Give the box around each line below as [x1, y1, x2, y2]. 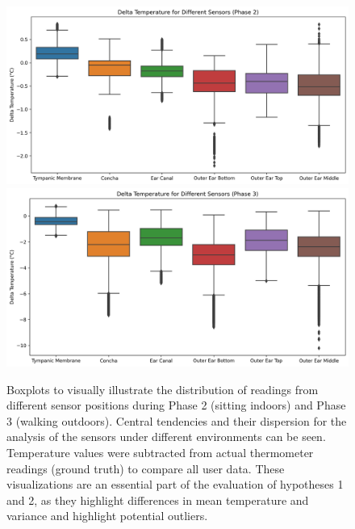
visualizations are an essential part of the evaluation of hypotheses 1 [6, 476, 344, 493]
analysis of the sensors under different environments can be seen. [6, 428, 326, 445]
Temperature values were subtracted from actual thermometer [6, 443, 314, 460]
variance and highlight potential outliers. [6, 507, 208, 524]
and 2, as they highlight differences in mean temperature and [6, 491, 309, 508]
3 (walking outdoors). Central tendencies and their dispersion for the [6, 412, 347, 429]
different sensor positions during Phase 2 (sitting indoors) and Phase [6, 397, 346, 414]
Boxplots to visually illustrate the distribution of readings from [6, 380, 319, 397]
